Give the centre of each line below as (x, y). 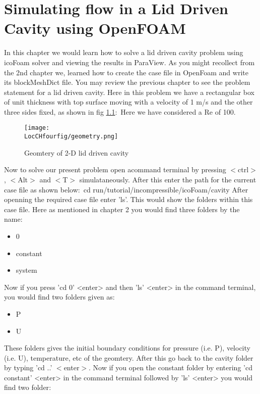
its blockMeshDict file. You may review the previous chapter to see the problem (127, 82)
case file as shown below (41, 189)
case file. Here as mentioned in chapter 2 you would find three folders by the (122, 209)
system (26, 270)
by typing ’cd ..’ (28, 367)
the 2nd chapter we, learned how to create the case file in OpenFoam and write (126, 72)
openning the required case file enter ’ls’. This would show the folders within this (128, 199)
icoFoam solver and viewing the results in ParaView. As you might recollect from (129, 62)
